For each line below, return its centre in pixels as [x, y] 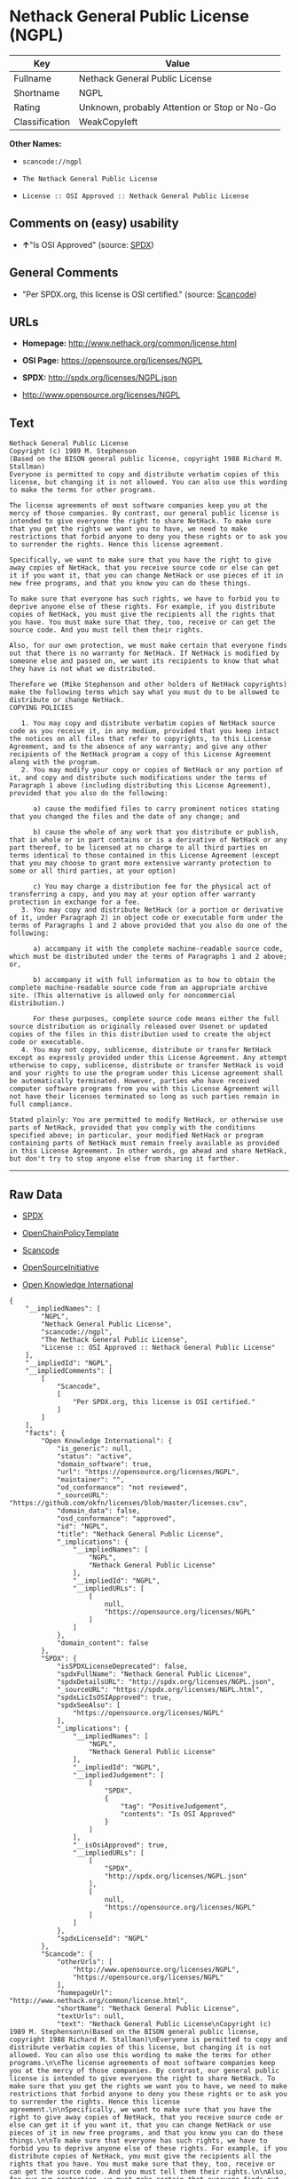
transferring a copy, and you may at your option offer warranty [132, 895]
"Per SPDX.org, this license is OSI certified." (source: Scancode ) [139, 294]
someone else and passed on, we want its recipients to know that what [144, 661]
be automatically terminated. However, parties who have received [134, 1082]
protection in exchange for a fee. [75, 902]
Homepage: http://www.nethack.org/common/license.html [129, 343]
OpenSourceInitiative [60, 1267]
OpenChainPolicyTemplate [71, 1233]
